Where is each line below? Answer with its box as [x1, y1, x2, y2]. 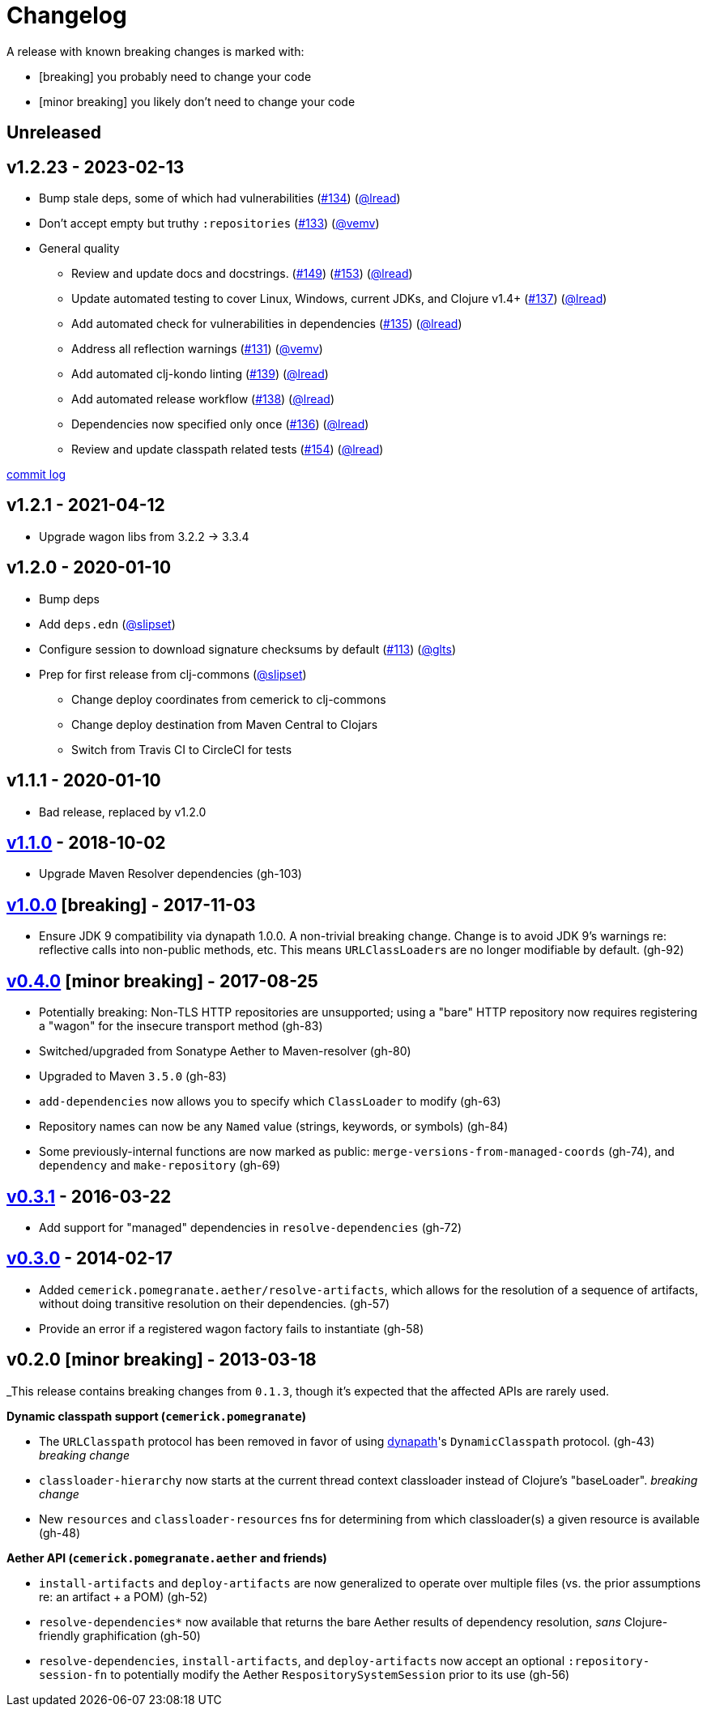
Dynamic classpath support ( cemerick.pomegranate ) [6, 1408, 306, 1423]
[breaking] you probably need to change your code [39, 69, 312, 83]
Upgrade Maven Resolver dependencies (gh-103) [39, 867, 302, 881]
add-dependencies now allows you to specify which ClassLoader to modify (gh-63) [39, 1094, 501, 1109]
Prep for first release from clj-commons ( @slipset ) [39, 667, 307, 681]
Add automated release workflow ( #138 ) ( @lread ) [71, 392, 335, 407]
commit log [6, 467, 66, 482]
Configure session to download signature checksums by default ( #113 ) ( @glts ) [39, 641, 457, 656]
